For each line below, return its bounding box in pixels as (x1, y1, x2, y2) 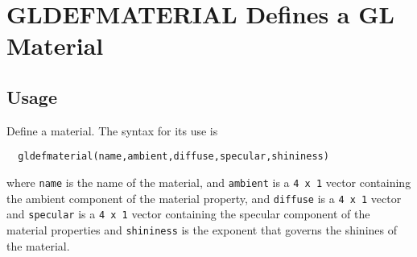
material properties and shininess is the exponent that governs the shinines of (6, 221, 397, 238)
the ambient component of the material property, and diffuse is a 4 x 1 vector (6, 189, 402, 206)
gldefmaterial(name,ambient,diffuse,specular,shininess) (18, 151, 329, 163)
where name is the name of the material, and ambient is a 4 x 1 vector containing (6, 174, 411, 191)
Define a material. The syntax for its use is (6, 122, 218, 139)
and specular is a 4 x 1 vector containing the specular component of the (6, 205, 370, 222)
